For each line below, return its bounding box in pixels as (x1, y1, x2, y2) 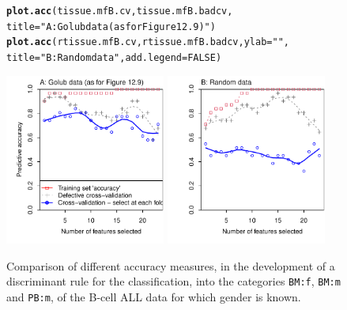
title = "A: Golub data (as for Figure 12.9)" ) (6, 21, 216, 32)
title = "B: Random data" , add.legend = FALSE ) (6, 51, 222, 63)
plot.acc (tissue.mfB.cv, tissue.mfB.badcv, (6, 6, 233, 17)
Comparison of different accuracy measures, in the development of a (6, 257, 335, 274)
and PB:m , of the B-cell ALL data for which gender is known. (6, 288, 301, 304)
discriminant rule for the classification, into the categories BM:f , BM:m (6, 273, 341, 289)
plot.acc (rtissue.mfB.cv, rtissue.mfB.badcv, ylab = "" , (6, 36, 289, 48)
